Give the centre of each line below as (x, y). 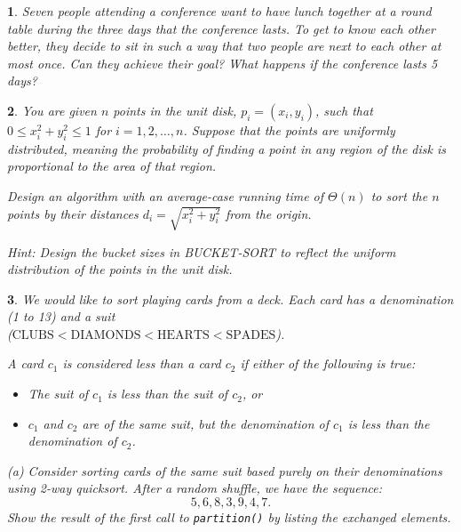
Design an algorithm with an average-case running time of (166, 195)
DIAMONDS (106, 335)
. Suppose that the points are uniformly (289, 129)
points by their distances (73, 213)
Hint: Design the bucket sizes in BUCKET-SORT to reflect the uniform (202, 251)
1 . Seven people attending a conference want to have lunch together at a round (219, 11)
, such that (344, 110)
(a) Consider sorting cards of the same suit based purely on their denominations (225, 470)
